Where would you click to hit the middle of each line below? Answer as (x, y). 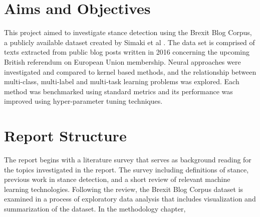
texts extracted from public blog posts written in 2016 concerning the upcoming (127, 52)
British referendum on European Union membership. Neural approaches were (122, 61)
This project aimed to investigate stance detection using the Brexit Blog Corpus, (128, 32)
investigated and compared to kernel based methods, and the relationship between (130, 71)
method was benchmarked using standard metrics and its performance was (118, 91)
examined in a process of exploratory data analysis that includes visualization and (130, 199)
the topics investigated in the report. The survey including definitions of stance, (126, 169)
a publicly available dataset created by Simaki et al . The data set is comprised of (129, 42)
